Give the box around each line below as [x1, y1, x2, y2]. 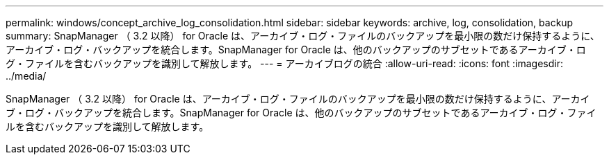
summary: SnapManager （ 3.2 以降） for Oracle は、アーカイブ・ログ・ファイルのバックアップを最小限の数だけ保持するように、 [6, 30, 600, 42]
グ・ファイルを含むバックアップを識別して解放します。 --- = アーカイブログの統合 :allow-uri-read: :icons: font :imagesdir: [6, 57, 563, 69]
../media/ [6, 70, 47, 82]
